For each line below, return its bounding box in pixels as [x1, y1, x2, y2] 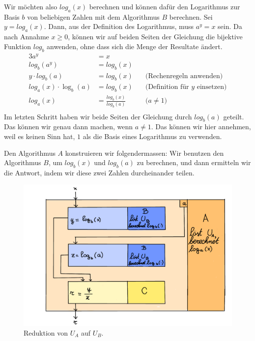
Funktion [4, 41, 31, 51]
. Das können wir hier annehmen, [151, 121, 251, 132]
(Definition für [145, 84, 189, 91]
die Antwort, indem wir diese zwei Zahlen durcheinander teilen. [4, 168, 195, 178]
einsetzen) [197, 84, 227, 91]
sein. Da [218, 21, 242, 31]
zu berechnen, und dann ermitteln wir [137, 157, 251, 168]
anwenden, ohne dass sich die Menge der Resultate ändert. [47, 41, 223, 51]
